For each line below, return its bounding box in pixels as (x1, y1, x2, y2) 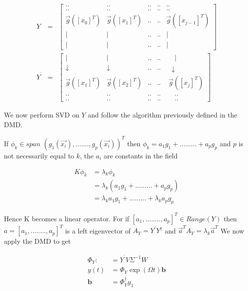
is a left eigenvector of (65, 225, 131, 235)
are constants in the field (103, 150, 178, 160)
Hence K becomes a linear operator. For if (4, 213, 130, 223)
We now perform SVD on (4, 110, 79, 120)
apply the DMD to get (4, 236, 71, 246)
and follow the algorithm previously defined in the (88, 110, 237, 120)
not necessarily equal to (4, 150, 75, 160)
